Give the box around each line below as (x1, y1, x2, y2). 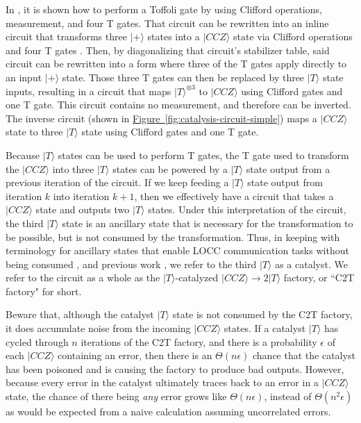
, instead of (264, 389, 312, 404)
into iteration (53, 188, 110, 203)
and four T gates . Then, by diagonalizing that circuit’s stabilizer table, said (6, 42, 330, 57)
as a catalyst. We (275, 256, 348, 271)
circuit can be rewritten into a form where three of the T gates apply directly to (6, 56, 347, 71)
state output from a (246, 161, 330, 176)
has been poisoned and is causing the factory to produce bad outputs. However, (6, 361, 344, 376)
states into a (147, 29, 200, 44)
